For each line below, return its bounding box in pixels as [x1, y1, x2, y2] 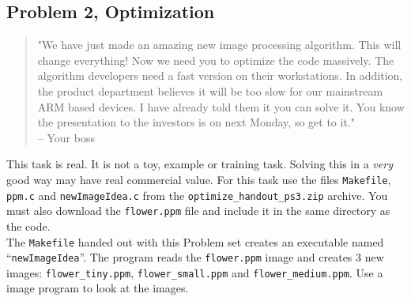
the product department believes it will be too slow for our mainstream [37, 82, 383, 99]
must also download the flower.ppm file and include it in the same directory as [6, 202, 390, 219]
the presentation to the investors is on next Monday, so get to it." [37, 114, 355, 130]
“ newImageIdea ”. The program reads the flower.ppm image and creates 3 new [6, 249, 384, 265]
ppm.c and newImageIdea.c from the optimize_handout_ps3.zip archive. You [6, 186, 388, 203]
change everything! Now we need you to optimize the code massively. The [37, 51, 394, 68]
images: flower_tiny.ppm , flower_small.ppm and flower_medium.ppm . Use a [6, 264, 383, 280]
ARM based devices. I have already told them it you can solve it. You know [37, 98, 405, 115]
